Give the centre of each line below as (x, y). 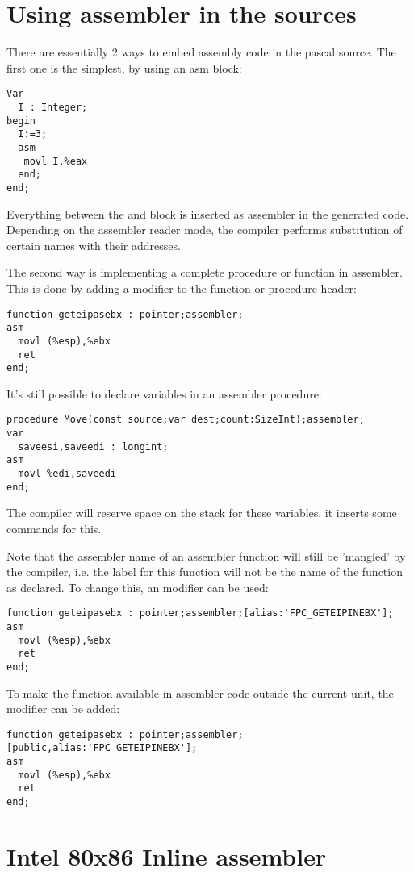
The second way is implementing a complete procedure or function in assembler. (205, 272)
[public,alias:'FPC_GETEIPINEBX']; (102, 748)
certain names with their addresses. (94, 245)
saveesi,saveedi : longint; (93, 446)
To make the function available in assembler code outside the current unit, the (200, 693)
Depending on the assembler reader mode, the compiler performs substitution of (205, 229)
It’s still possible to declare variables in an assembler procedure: (164, 393)
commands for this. (54, 528)
